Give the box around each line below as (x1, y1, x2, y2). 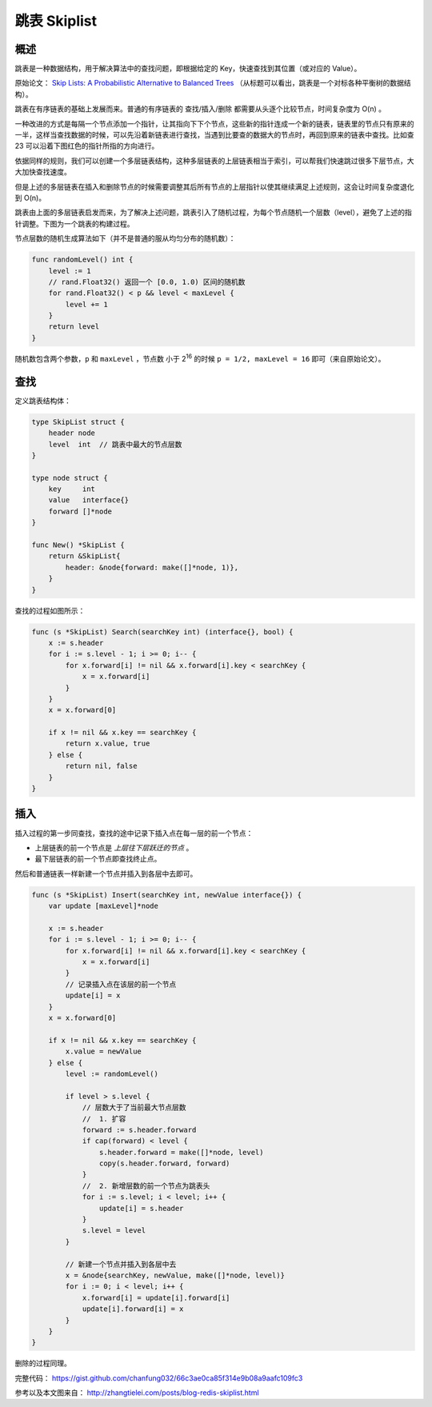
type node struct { (31, 473, 108, 482)
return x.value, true (65, 739, 150, 748)
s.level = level (82, 1226, 146, 1235)
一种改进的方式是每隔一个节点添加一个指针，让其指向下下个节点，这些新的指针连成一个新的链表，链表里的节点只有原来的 (14, 118, 414, 128)
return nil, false (65, 761, 138, 771)
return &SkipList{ (48, 552, 121, 561)
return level (48, 322, 100, 331)
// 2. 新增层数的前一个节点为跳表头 (82, 1181, 210, 1190)
